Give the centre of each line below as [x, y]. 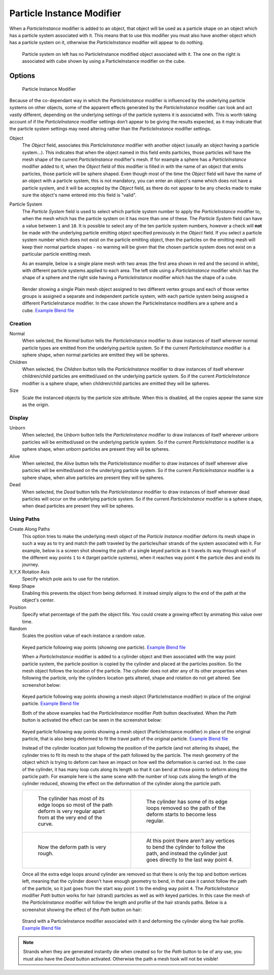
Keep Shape [22, 586]
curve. [45, 824]
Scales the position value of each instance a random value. [84, 636]
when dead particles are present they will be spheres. [78, 506]
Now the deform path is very [72, 847]
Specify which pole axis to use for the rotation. [71, 579]
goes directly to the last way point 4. [190, 859]
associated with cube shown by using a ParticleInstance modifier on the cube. [104, 61]
